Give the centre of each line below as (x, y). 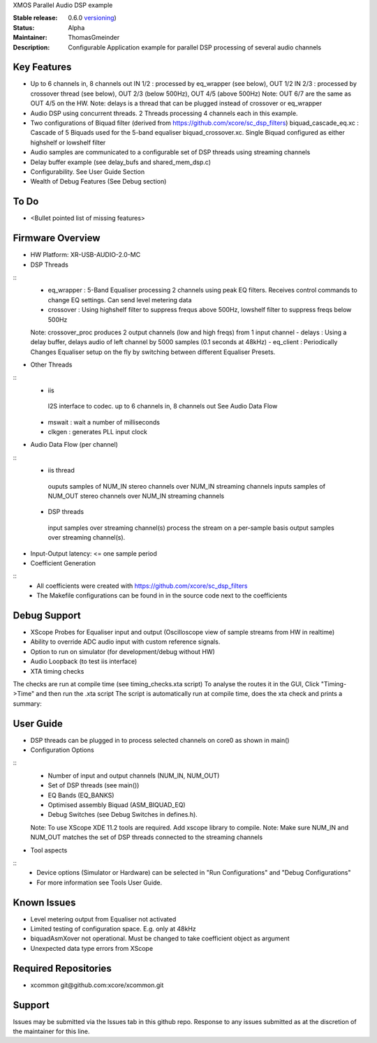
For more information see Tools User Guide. (99, 882)
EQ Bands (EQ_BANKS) (81, 795)
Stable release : (35, 18)
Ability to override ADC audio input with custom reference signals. (125, 642)
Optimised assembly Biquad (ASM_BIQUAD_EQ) (117, 805)
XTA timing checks (57, 671)
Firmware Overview (57, 238)
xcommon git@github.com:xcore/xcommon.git (97, 985)
